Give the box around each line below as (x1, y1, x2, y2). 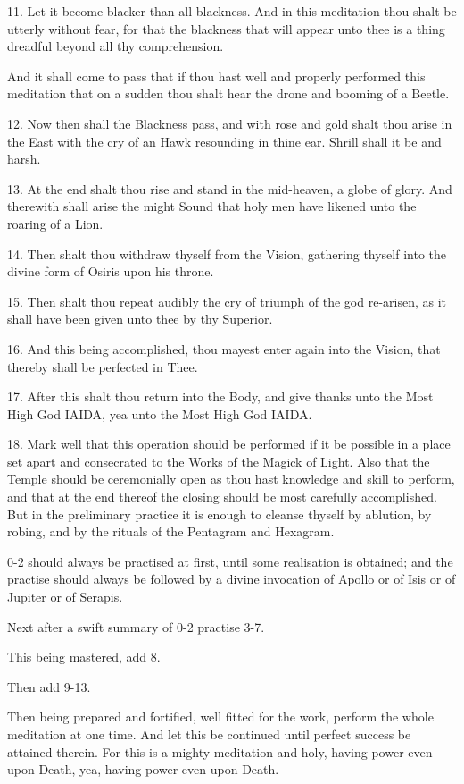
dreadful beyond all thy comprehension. (7, 37, 224, 55)
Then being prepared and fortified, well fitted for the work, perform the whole (7, 707, 434, 726)
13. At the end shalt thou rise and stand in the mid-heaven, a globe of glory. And (7, 179, 452, 198)
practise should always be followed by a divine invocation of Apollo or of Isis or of (7, 569, 456, 588)
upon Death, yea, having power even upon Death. (7, 760, 279, 779)
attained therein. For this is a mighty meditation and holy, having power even (7, 742, 433, 761)
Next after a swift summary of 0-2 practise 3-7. (7, 617, 265, 636)
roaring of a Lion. (7, 214, 104, 232)
